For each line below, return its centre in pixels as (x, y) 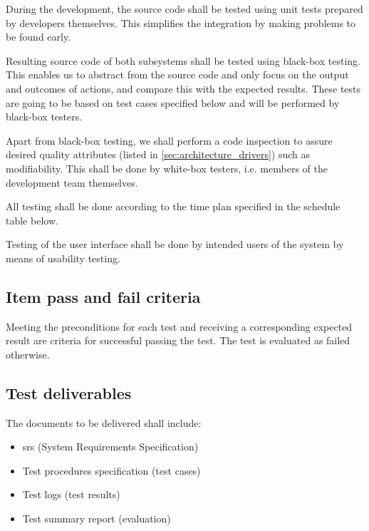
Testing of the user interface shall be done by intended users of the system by (175, 244)
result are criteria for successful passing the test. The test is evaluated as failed (178, 340)
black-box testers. (44, 117)
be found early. (38, 37)
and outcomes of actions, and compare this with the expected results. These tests (183, 88)
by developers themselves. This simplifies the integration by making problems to (181, 22)
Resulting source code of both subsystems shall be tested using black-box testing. (183, 60)
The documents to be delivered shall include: (104, 422)
